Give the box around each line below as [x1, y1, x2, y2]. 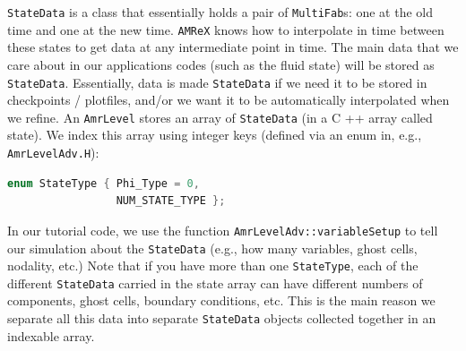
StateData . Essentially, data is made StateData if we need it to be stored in [7, 73, 427, 91]
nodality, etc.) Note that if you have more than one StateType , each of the [7, 256, 419, 275]
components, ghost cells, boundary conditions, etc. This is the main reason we [7, 291, 436, 310]
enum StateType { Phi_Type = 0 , [7, 176, 200, 190]
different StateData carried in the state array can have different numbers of [7, 273, 423, 292]
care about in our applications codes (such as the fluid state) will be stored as [7, 55, 435, 73]
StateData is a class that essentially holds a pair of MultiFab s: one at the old [7, 3, 433, 21]
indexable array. [7, 326, 95, 345]
